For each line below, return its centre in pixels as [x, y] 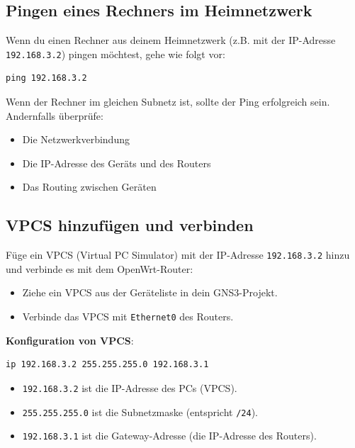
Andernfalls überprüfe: [55, 115]
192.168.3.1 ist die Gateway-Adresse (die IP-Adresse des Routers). [169, 436]
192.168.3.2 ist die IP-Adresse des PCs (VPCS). [130, 387]
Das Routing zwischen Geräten [89, 187]
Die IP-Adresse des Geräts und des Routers [117, 163]
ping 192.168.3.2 [46, 78]
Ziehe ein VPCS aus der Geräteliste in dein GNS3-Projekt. [150, 292]
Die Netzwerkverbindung [76, 139]
